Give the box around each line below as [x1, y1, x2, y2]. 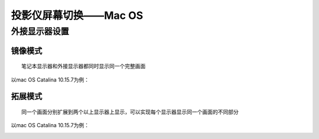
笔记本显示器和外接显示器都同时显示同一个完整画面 [21, 63, 146, 70]
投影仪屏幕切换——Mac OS [11, 9, 144, 22]
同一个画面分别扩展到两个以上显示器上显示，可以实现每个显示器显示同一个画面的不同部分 [21, 109, 239, 115]
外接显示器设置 [11, 26, 69, 37]
